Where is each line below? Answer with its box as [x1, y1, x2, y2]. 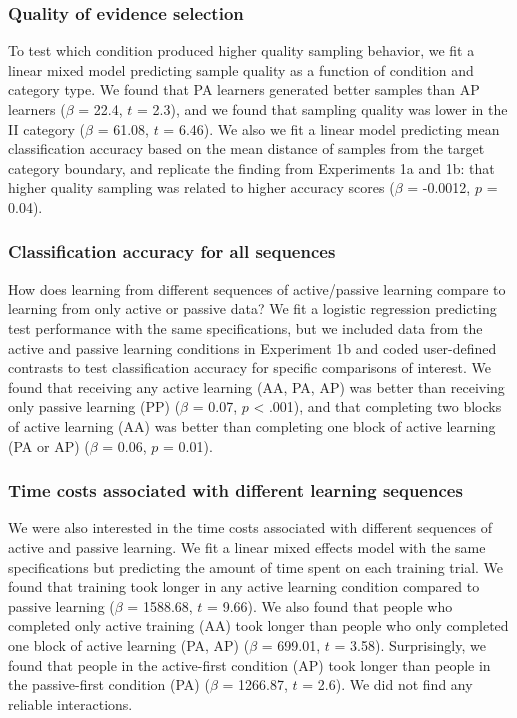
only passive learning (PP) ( [8, 396, 181, 417]
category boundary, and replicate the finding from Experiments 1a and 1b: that [8, 157, 495, 178]
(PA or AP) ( [8, 435, 90, 456]
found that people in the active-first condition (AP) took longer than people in [8, 654, 491, 675]
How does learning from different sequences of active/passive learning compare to [8, 278, 506, 299]
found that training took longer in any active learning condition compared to [8, 576, 480, 597]
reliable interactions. [8, 693, 133, 714]
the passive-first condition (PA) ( [8, 674, 210, 695]
